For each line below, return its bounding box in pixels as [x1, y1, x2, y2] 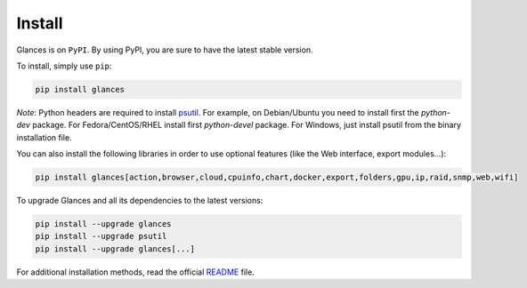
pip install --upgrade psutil [35, 231, 167, 242]
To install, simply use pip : [16, 60, 112, 71]
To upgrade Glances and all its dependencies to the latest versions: [16, 196, 263, 206]
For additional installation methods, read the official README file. [16, 267, 255, 277]
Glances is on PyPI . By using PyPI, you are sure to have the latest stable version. [16, 44, 313, 55]
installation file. [16, 132, 72, 142]
